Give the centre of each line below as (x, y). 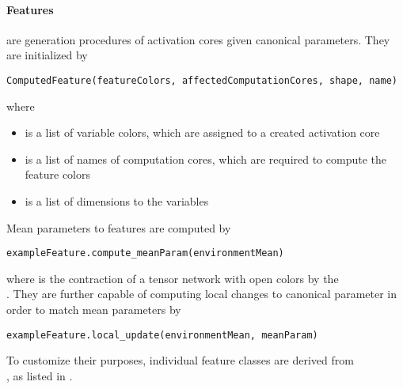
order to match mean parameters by (94, 310)
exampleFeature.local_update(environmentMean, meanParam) (162, 335)
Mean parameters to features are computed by (119, 227)
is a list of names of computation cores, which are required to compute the (205, 159)
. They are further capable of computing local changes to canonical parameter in (201, 294)
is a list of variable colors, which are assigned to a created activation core (202, 132)
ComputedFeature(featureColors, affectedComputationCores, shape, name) (202, 80)
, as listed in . (40, 375)
